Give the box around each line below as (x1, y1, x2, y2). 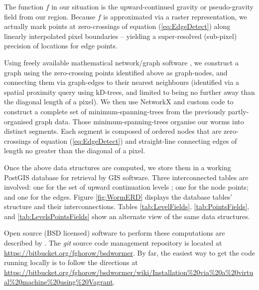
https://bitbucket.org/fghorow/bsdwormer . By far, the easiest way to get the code (4, 247, 255, 258)
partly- (228, 106, 249, 116)
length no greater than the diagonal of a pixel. (4, 145, 145, 156)
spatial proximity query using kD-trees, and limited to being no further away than (4, 86, 255, 97)
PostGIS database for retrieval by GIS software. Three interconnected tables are (4, 172, 249, 182)
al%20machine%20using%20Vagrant (4, 277, 113, 287)
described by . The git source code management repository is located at (4, 238, 222, 248)
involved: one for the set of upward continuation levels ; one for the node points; (4, 182, 249, 192)
